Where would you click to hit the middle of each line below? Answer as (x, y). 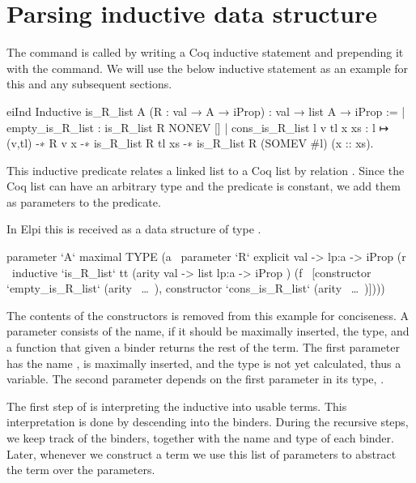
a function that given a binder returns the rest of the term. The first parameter (203, 347)
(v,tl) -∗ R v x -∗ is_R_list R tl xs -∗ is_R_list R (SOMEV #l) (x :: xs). (190, 143)
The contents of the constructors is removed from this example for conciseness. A (208, 315)
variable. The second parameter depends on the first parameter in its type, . (195, 379)
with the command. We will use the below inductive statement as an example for (208, 68)
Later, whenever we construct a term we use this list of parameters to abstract (202, 453)
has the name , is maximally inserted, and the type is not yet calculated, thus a (204, 363)
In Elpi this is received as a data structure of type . (134, 229)
